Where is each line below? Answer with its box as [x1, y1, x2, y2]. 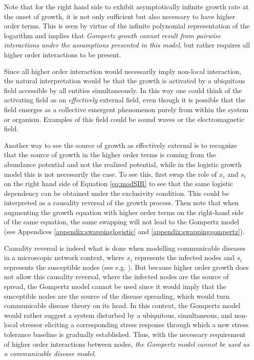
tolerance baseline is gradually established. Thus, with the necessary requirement [4, 329, 246, 339]
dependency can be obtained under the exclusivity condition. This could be [4, 188, 229, 198]
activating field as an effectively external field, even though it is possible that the [4, 95, 246, 105]
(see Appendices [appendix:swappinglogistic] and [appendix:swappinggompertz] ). [4, 226, 245, 237]
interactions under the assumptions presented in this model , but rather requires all [4, 40, 250, 50]
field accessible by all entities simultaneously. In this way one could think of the [4, 85, 242, 95]
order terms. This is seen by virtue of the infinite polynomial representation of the [4, 21, 250, 31]
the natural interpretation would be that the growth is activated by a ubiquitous [4, 75, 245, 86]
